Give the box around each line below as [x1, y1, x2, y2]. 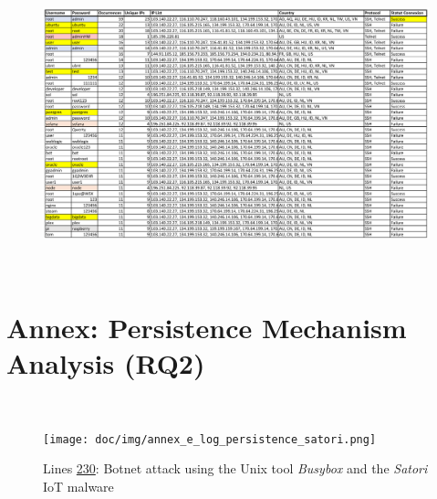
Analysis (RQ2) [6, 344, 205, 381]
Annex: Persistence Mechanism [6, 308, 407, 345]
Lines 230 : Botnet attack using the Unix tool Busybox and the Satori [43, 459, 428, 478]
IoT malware [43, 476, 114, 495]
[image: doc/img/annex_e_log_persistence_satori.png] [43, 432, 377, 446]
